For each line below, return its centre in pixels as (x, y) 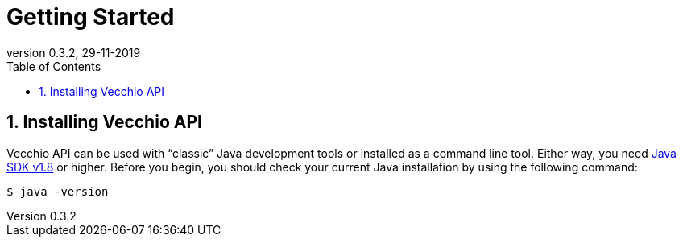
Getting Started (91, 17)
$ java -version (58, 191)
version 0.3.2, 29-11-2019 (74, 52)
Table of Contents (54, 66)
